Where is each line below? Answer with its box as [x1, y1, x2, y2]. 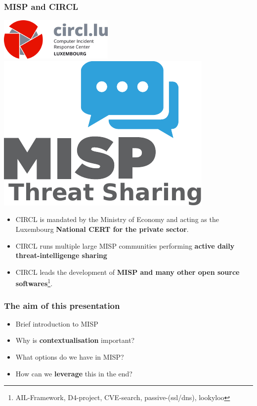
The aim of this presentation [4, 299, 120, 311]
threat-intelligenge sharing [15, 250, 107, 260]
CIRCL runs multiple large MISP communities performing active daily [15, 240, 235, 251]
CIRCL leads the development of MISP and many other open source [15, 266, 240, 277]
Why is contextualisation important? [15, 335, 135, 345]
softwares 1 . [15, 277, 53, 289]
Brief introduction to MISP [15, 318, 98, 329]
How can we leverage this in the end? [15, 368, 132, 378]
